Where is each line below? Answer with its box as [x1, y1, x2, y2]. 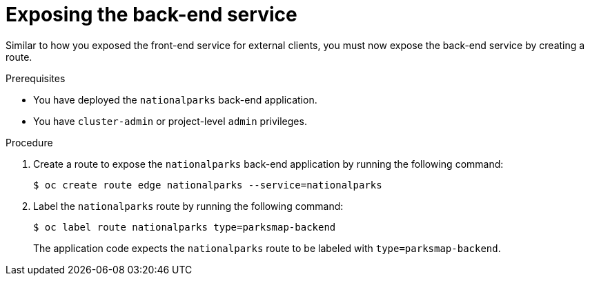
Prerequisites [6, 72, 66, 84]
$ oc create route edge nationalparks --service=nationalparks [33, 179, 382, 191]
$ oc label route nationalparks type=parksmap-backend [33, 221, 336, 233]
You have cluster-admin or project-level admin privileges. [33, 115, 307, 127]
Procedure [6, 136, 53, 148]
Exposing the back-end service [6, 3, 297, 26]
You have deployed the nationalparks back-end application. [33, 93, 317, 106]
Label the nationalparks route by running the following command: [33, 200, 344, 212]
